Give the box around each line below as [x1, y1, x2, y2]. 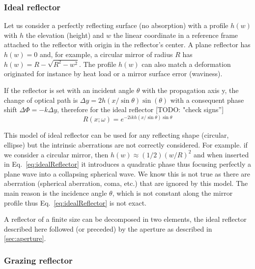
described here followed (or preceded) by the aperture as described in [4, 223, 212, 234]
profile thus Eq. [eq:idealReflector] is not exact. [4, 197, 146, 208]
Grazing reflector [4, 254, 73, 266]
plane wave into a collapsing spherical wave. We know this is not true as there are [4, 168, 250, 179]
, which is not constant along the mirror [112, 187, 233, 198]
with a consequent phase [170, 94, 244, 105]
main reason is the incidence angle [4, 187, 107, 198]
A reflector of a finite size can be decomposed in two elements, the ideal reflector [4, 214, 247, 224]
